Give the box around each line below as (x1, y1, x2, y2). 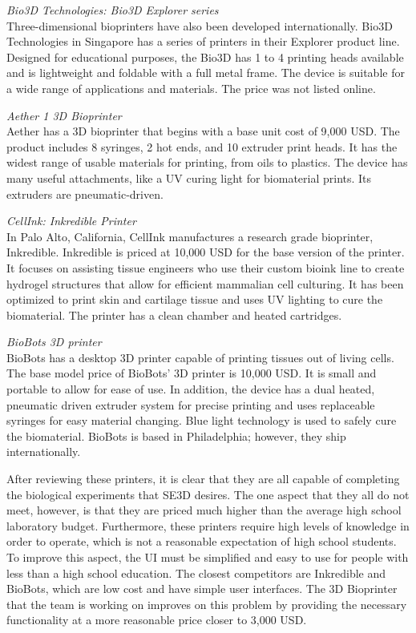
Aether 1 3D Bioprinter (6, 107, 122, 123)
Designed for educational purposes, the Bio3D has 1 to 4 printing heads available (6, 48, 404, 65)
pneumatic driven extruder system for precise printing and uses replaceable (6, 396, 375, 413)
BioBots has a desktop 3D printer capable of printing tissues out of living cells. (6, 349, 394, 365)
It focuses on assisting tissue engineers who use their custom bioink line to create (6, 259, 405, 276)
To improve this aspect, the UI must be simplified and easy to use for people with (6, 549, 409, 565)
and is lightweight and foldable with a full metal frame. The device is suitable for (6, 64, 405, 81)
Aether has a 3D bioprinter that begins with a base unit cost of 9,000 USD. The (6, 123, 400, 139)
